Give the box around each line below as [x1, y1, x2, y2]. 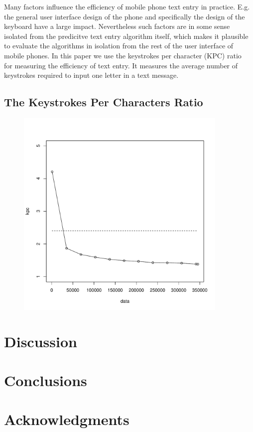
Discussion [4, 331, 77, 351]
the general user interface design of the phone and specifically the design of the [4, 11, 245, 21]
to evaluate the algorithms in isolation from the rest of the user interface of [4, 40, 234, 51]
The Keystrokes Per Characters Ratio [4, 94, 203, 110]
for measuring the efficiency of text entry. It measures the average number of [4, 60, 238, 70]
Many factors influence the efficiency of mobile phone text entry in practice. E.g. [4, 1, 250, 11]
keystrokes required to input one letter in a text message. [4, 70, 179, 80]
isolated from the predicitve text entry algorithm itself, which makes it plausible [4, 30, 249, 41]
